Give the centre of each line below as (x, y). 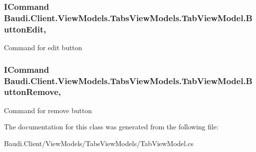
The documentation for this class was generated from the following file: (111, 127)
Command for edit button (43, 47)
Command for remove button (48, 110)
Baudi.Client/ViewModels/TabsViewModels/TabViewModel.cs (99, 143)
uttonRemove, (33, 92)
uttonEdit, (25, 29)
